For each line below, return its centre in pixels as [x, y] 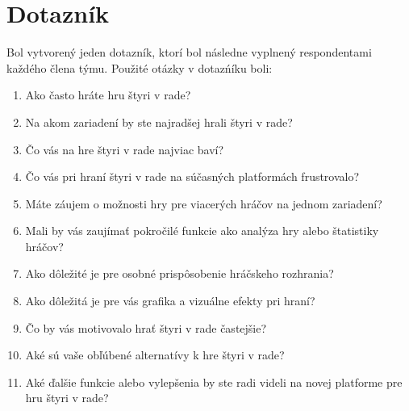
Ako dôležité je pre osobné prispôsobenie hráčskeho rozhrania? [179, 273]
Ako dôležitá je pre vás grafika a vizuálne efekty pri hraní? [170, 301]
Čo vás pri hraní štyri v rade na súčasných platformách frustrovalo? [192, 176]
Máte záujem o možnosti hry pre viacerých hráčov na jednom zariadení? [204, 203]
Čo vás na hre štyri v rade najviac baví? [125, 149]
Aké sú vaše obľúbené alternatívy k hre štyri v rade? [155, 355]
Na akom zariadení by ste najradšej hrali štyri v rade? [159, 122]
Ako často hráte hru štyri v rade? [108, 95]
